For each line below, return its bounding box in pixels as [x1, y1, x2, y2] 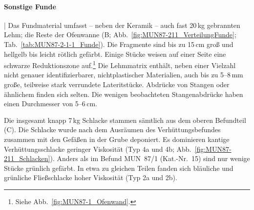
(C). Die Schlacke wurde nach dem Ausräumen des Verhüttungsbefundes [4, 124, 221, 135]
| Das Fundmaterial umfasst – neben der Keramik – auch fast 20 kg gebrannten [4, 20, 240, 30]
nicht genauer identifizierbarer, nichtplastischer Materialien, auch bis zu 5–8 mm [4, 70, 243, 80]
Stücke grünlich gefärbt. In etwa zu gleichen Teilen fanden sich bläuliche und [4, 163, 233, 173]
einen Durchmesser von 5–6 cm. [4, 98, 97, 109]
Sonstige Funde [4, 1, 56, 11]
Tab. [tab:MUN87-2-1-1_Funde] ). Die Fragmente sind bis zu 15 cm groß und [4, 39, 233, 49]
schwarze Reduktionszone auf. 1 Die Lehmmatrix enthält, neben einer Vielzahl [4, 59, 236, 70]
